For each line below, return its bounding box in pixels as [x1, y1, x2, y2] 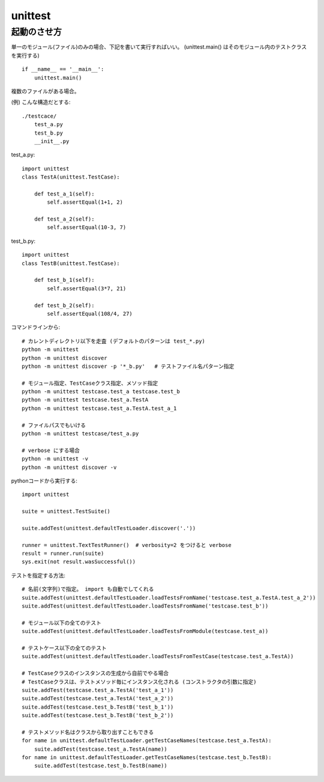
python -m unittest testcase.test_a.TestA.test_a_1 [22, 405, 177, 412]
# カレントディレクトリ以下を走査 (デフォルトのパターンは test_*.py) [22, 337, 205, 344]
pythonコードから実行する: [11, 477, 77, 484]
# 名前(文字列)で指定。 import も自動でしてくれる [22, 586, 154, 593]
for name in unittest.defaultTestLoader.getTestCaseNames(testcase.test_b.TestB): [22, 754, 272, 761]
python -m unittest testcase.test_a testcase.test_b [22, 388, 180, 395]
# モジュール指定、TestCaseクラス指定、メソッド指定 [22, 379, 158, 386]
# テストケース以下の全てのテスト [22, 645, 107, 652]
